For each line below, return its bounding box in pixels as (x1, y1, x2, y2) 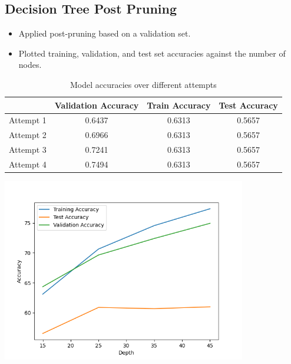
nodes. (18, 58, 42, 71)
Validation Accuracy (54, 99, 139, 111)
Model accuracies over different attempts (70, 78, 217, 90)
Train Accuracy (147, 99, 211, 111)
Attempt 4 (9, 158, 47, 170)
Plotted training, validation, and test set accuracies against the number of (18, 47, 286, 59)
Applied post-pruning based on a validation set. (18, 27, 191, 40)
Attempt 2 (9, 129, 47, 141)
